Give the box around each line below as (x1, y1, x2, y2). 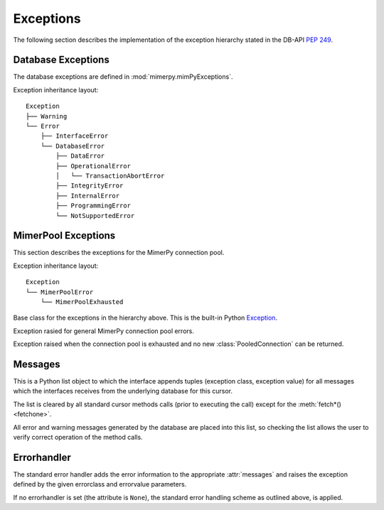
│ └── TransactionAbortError (55, 171, 165, 180)
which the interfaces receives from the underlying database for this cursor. (13, 387, 233, 396)
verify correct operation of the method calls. (13, 433, 143, 442)
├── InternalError (55, 192, 120, 200)
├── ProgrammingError (55, 202, 132, 210)
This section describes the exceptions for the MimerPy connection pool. (13, 249, 225, 257)
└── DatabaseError (40, 142, 105, 150)
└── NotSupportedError (55, 212, 135, 219)
